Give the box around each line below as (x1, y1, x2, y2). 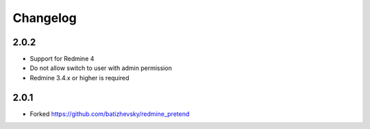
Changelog (12, 10, 77, 25)
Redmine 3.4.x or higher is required (29, 73, 129, 82)
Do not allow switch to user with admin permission (29, 64, 173, 72)
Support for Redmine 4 (29, 55, 95, 63)
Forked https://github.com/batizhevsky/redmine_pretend (29, 110, 190, 118)
